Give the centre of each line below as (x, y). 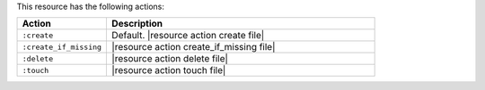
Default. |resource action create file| (188, 36)
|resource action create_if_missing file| (194, 47)
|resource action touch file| (169, 70)
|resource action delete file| (170, 59)
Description (137, 24)
